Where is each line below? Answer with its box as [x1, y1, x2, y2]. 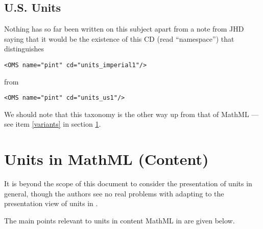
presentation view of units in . [4, 198, 98, 209]
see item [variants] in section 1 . [4, 119, 101, 129]
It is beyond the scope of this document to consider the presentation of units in [4, 178, 252, 189]
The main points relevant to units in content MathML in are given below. [4, 215, 235, 225]
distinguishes [4, 43, 44, 54]
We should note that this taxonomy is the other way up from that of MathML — [4, 108, 259, 119]
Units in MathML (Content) [4, 149, 209, 169]
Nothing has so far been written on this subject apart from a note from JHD [4, 23, 244, 34]
